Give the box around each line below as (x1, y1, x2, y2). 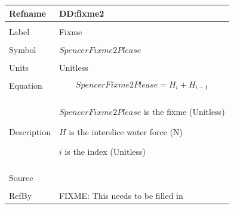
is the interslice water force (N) (69, 125, 183, 138)
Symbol (9, 43, 36, 55)
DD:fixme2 (59, 7, 104, 19)
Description (9, 125, 51, 138)
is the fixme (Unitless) (144, 105, 225, 117)
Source (9, 171, 33, 184)
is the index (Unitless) (64, 145, 146, 158)
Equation (9, 79, 42, 91)
